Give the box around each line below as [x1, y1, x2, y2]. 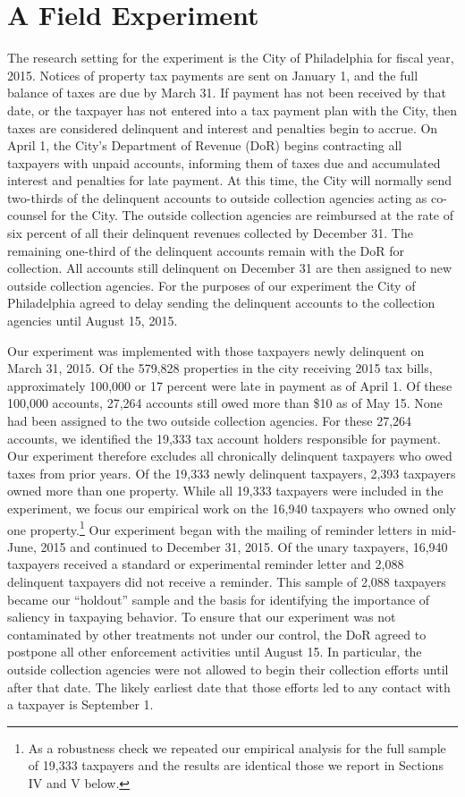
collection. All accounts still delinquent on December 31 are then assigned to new [7, 259, 452, 277]
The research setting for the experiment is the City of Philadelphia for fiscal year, [7, 48, 454, 67]
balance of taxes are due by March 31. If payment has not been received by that [7, 83, 447, 102]
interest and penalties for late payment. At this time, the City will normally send [7, 171, 452, 190]
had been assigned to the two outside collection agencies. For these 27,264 [7, 411, 412, 429]
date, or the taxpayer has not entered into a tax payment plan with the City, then [7, 100, 458, 119]
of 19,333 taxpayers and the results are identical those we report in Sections [28, 756, 444, 775]
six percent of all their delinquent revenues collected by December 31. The [7, 224, 413, 242]
